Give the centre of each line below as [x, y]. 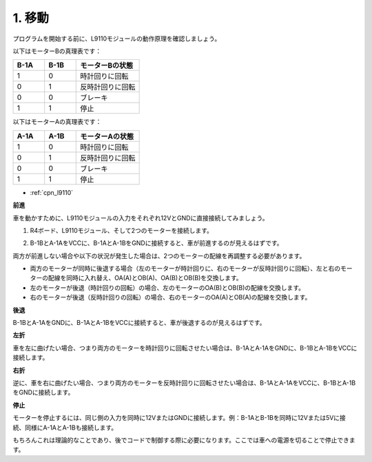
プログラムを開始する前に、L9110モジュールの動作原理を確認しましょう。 [117, 39]
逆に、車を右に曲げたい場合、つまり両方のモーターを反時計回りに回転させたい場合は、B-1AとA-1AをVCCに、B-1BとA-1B [184, 383]
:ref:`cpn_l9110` [52, 192]
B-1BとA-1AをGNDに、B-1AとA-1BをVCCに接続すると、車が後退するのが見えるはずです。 [139, 323]
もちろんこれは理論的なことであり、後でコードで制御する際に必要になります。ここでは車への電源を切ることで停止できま [184, 440]
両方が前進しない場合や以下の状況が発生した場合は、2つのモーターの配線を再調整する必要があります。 [159, 255]
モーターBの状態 [107, 65]
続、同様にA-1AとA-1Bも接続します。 [65, 428]
